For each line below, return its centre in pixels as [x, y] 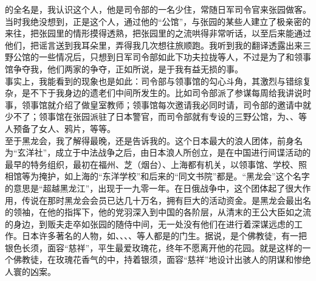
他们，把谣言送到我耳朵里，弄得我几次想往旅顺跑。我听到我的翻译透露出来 [154, 45]
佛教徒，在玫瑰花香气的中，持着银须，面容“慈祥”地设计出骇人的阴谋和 [153, 259]
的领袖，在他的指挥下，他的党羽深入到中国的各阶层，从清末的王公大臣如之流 [158, 212]
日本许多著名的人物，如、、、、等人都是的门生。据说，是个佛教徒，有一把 [164, 236]
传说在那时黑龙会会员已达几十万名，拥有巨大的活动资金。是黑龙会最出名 [166, 200]
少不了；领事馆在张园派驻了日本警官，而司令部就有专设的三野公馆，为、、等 [156, 116]
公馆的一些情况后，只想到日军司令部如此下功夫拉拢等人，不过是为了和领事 [162, 57]
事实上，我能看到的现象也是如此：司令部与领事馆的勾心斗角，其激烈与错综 [154, 81]
